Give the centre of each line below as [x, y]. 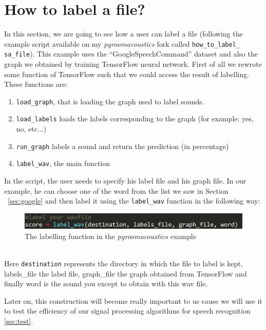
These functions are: [36, 84]
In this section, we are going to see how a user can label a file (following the [123, 34]
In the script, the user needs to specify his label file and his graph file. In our [125, 181]
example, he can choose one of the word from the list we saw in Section [116, 190]
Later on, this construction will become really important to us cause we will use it [133, 300]
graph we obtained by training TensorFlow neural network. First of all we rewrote [133, 64]
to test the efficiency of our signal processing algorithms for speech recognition [127, 311]
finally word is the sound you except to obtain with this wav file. [106, 283]
